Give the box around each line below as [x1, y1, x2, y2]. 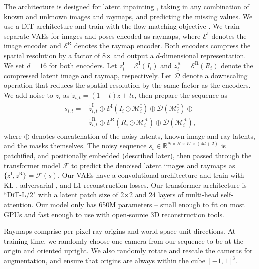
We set [4, 60, 25, 70]
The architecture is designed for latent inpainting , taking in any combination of [4, 1, 249, 11]
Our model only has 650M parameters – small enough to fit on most [36, 199, 245, 210]
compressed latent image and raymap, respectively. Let [4, 70, 172, 80]
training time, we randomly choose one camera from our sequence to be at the [4, 235, 244, 246]
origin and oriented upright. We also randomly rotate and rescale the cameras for [4, 245, 253, 256]
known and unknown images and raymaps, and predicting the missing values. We [4, 11, 253, 21]
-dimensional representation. [159, 50, 246, 60]
